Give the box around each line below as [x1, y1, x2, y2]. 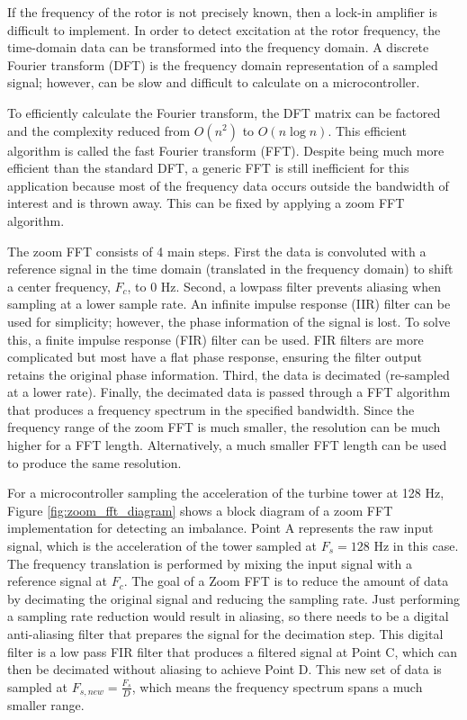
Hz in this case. [373, 536, 459, 555]
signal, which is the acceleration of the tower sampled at [7, 536, 318, 555]
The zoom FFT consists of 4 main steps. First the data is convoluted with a [7, 241, 427, 260]
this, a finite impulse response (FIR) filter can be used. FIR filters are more [7, 329, 424, 348]
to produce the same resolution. [7, 453, 182, 472]
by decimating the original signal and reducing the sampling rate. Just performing [7, 589, 461, 607]
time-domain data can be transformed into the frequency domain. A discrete [7, 38, 429, 57]
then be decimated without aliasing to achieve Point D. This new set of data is [7, 660, 442, 679]
